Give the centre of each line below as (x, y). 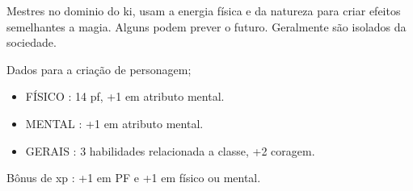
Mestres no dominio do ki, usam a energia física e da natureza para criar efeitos (204, 10)
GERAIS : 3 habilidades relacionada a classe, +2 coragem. (170, 150)
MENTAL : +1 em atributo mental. (114, 123)
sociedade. (32, 42)
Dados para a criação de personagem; (99, 69)
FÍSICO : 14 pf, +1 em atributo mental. (125, 96)
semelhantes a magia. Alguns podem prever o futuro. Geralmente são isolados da (206, 26)
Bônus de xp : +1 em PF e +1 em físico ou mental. (134, 178)
